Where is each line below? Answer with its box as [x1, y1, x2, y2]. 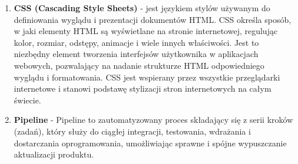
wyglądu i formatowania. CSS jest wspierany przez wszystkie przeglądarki [14, 71, 280, 83]
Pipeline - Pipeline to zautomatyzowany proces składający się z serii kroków [14, 113, 293, 126]
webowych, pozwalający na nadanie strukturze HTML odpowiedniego [14, 59, 264, 71]
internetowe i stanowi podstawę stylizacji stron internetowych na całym [14, 82, 271, 95]
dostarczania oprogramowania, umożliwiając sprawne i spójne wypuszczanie [14, 136, 287, 149]
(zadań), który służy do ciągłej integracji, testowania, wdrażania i [14, 125, 251, 137]
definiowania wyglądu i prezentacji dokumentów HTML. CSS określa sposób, [14, 13, 292, 25]
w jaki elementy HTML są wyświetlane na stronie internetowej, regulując [14, 25, 278, 37]
